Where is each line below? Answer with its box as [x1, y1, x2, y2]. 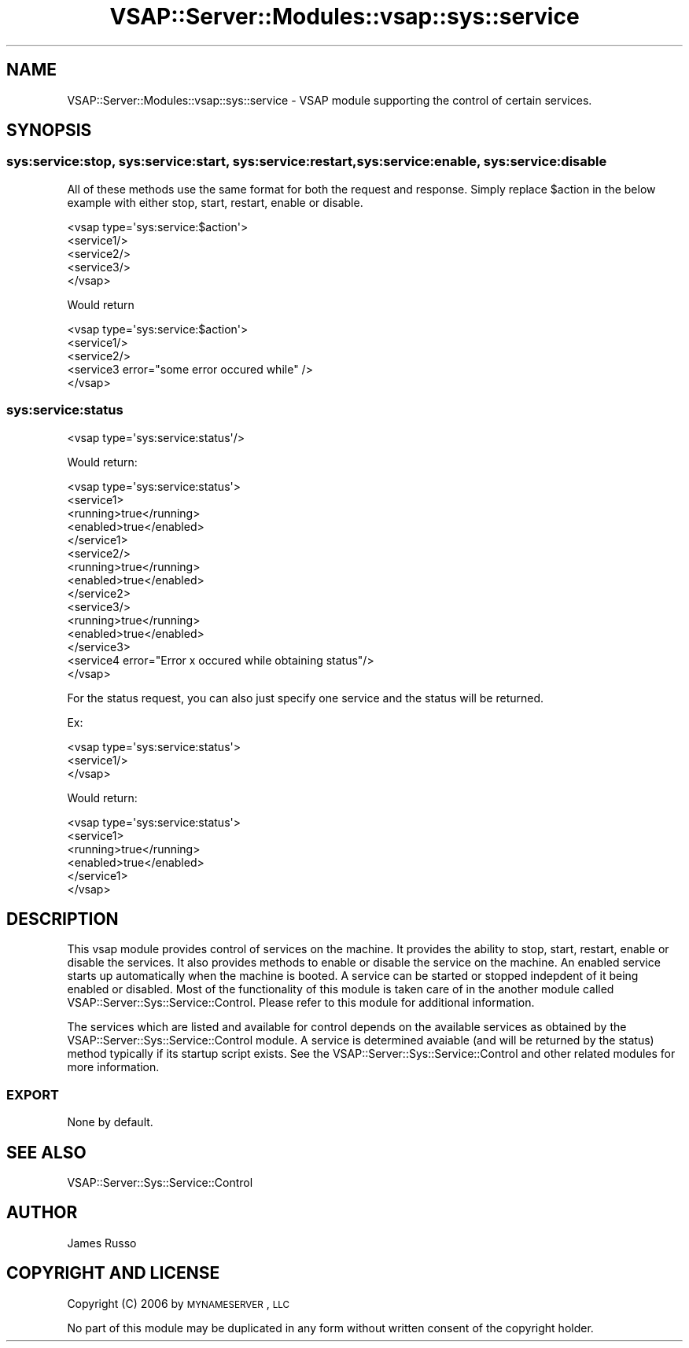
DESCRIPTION [6, 908, 119, 929]
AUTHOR [6, 1203, 78, 1223]
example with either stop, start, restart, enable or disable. [67, 195, 363, 209]
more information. [67, 1060, 160, 1074]
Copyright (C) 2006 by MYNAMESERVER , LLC [67, 1296, 290, 1310]
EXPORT [6, 1086, 59, 1103]
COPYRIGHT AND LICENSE [6, 1263, 220, 1284]
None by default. [67, 1115, 153, 1129]
